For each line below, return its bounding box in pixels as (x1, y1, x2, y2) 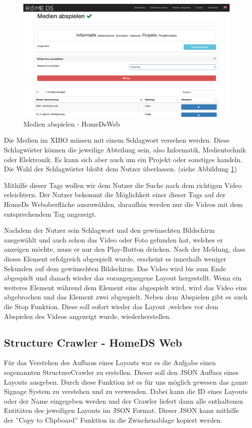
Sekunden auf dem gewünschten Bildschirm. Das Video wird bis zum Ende (4, 263, 226, 273)
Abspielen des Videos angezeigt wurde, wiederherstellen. (4, 311, 171, 321)
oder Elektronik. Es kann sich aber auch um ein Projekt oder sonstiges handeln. (4, 154, 243, 164)
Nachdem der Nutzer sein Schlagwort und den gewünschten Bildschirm (4, 225, 215, 235)
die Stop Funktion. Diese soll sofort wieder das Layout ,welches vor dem (4, 301, 218, 311)
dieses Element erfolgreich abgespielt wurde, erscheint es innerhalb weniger (4, 254, 227, 263)
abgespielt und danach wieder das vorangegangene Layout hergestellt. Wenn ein (4, 273, 242, 283)
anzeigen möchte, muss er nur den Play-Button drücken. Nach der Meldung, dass (4, 244, 246, 254)
